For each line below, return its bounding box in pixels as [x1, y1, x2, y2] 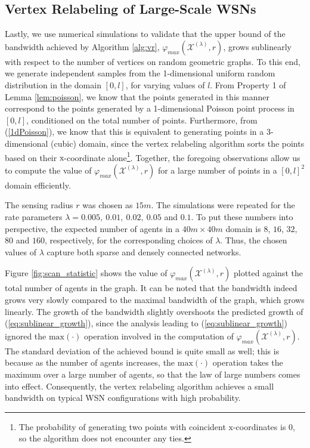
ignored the [5, 329, 46, 342]
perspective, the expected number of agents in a [5, 222, 180, 234]
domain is [225, 222, 261, 234]
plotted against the [233, 267, 303, 279]
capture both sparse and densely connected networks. [46, 245, 241, 258]
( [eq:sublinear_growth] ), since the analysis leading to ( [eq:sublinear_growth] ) [5, 317, 287, 329]
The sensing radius [5, 199, 73, 211]
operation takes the [212, 356, 283, 369]
